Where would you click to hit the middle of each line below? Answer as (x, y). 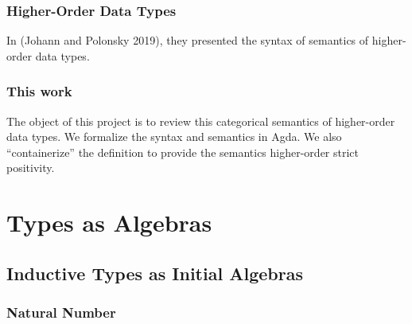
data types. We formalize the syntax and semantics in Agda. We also (174, 137)
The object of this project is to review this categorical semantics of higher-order (201, 121)
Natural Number (61, 312)
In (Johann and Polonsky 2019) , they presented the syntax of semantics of (188, 40)
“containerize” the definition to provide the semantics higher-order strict (183, 152)
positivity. (31, 168)
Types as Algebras (109, 223)
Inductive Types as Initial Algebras (155, 273)
